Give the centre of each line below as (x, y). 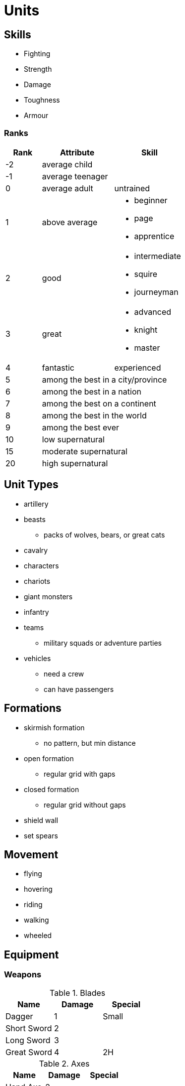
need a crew (64, 674)
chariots (37, 581)
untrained (132, 188)
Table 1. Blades (78, 993)
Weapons (23, 975)
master (147, 347)
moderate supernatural (85, 451)
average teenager (75, 176)
